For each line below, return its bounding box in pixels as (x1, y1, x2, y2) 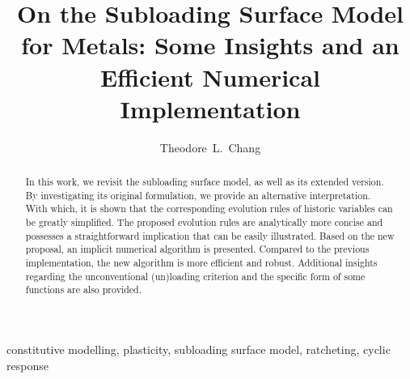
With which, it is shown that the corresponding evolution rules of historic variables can (25, 202, 393, 215)
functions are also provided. (25, 283, 142, 296)
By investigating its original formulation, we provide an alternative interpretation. (25, 188, 371, 202)
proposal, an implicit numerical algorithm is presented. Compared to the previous (25, 242, 370, 256)
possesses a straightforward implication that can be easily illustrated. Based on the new (25, 228, 395, 242)
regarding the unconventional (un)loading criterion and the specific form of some (25, 269, 366, 283)
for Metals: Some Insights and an (21, 28, 399, 62)
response (6, 356, 49, 373)
